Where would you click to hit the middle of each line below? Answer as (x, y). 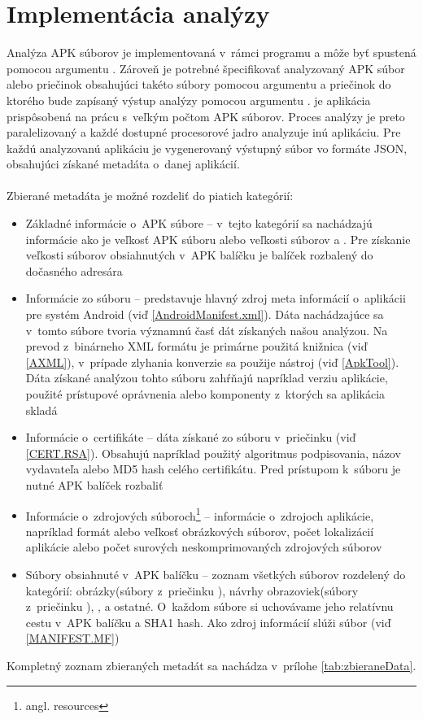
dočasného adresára (74, 270)
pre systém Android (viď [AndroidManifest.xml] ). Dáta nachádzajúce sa (205, 314)
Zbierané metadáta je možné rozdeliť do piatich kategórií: (150, 196)
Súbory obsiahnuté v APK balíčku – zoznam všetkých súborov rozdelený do (216, 574)
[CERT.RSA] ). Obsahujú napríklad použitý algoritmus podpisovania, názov (213, 453)
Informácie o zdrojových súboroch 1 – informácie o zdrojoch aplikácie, (200, 514)
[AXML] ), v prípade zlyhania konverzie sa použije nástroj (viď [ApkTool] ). (212, 362)
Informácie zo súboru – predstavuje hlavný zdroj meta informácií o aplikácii (216, 298)
